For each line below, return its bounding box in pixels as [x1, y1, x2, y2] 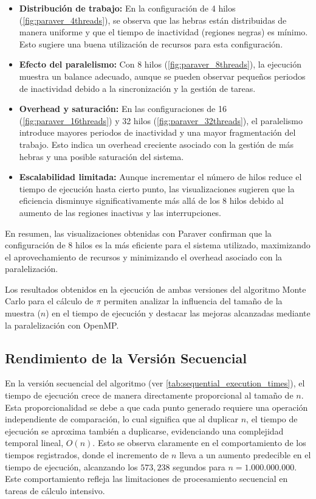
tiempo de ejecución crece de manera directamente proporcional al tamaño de [5, 389, 294, 402]
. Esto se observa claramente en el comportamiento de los [92, 436, 306, 449]
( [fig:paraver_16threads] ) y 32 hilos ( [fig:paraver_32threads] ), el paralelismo [19, 114, 303, 127]
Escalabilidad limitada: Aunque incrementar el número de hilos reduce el [19, 170, 302, 183]
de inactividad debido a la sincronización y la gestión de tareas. [19, 82, 256, 94]
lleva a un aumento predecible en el [179, 448, 311, 461]
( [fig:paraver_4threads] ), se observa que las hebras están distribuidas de [19, 13, 287, 26]
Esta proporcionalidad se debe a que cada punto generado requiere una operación [5, 400, 308, 413]
